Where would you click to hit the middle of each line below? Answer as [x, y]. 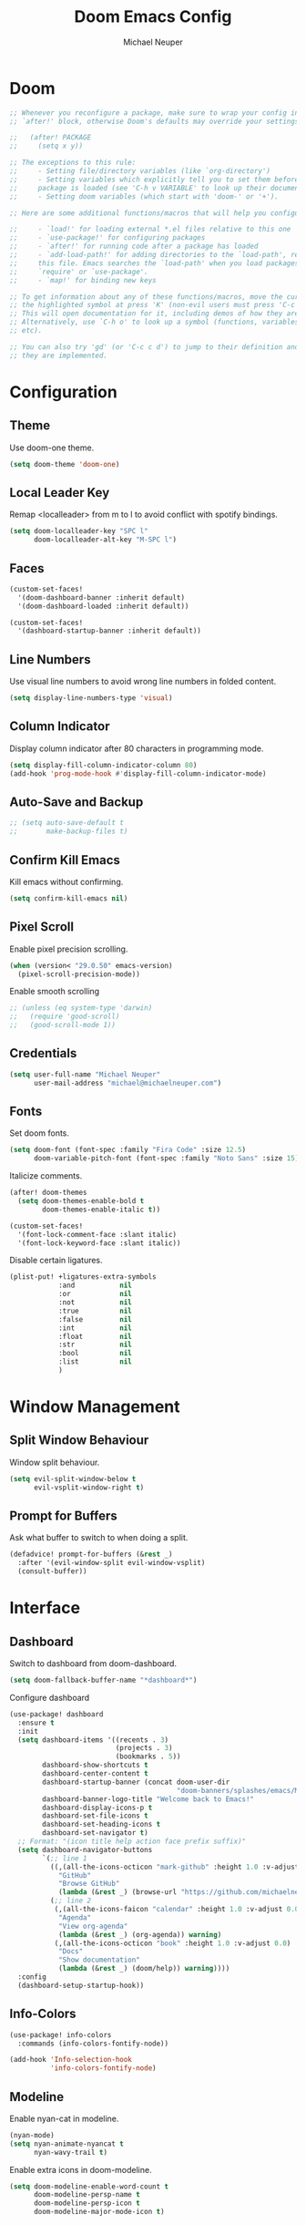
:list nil [95, 1362]
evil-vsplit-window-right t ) [89, 1488]
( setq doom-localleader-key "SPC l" [79, 531]
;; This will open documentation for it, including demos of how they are [154, 314]
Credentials [43, 1053]
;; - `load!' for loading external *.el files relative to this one [150, 230]
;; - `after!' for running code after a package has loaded [134, 247]
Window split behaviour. [55, 1462]
